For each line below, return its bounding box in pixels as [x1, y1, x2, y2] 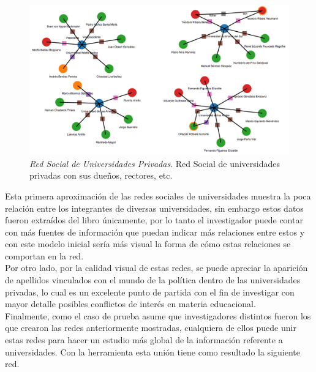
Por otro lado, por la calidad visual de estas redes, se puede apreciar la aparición [5, 261, 308, 274]
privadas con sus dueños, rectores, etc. [29, 169, 173, 182]
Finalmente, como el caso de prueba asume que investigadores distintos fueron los [5, 309, 311, 322]
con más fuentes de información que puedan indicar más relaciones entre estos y [5, 225, 305, 238]
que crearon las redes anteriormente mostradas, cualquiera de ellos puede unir [5, 321, 296, 334]
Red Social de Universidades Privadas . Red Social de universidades [29, 157, 280, 169]
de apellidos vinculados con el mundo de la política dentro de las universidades [5, 273, 301, 286]
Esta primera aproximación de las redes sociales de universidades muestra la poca [5, 189, 311, 202]
